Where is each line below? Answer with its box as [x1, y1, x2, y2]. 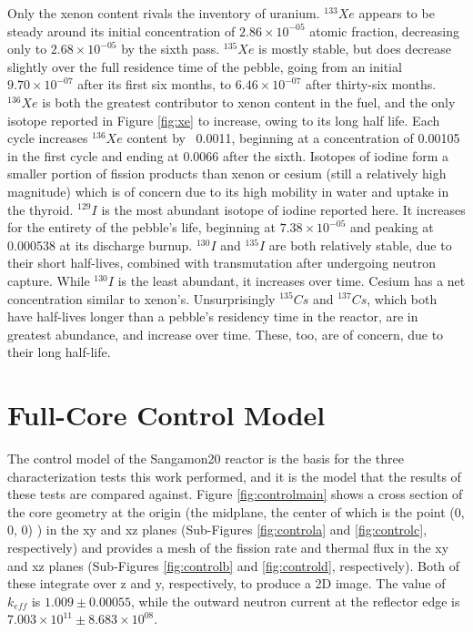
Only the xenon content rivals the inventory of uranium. [7, 4, 320, 22]
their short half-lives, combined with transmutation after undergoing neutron [7, 253, 437, 272]
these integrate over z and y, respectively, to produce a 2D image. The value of [7, 574, 446, 593]
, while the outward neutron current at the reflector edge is [130, 591, 460, 610]
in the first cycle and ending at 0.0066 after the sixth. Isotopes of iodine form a [7, 146, 448, 165]
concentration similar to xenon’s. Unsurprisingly [7, 289, 276, 308]
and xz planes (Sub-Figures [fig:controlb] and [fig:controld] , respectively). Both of [7, 556, 460, 575]
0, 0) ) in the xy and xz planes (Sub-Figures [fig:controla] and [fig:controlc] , [7, 520, 428, 539]
